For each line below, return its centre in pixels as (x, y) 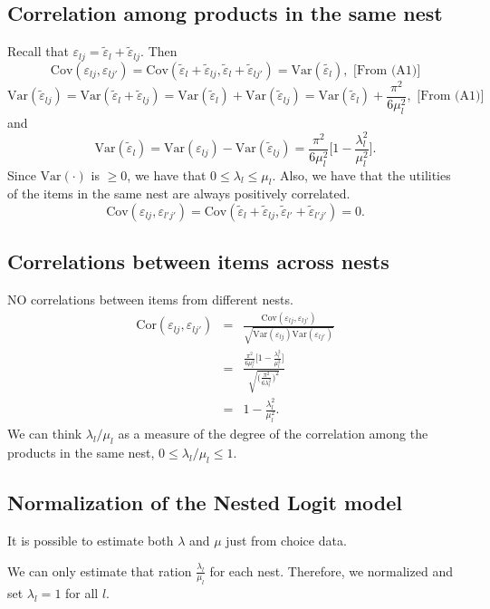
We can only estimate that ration (100, 570)
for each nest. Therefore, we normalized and (331, 570)
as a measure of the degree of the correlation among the (273, 434)
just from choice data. (286, 541)
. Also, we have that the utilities (361, 174)
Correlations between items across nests (198, 261)
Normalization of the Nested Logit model (205, 503)
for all (82, 593)
